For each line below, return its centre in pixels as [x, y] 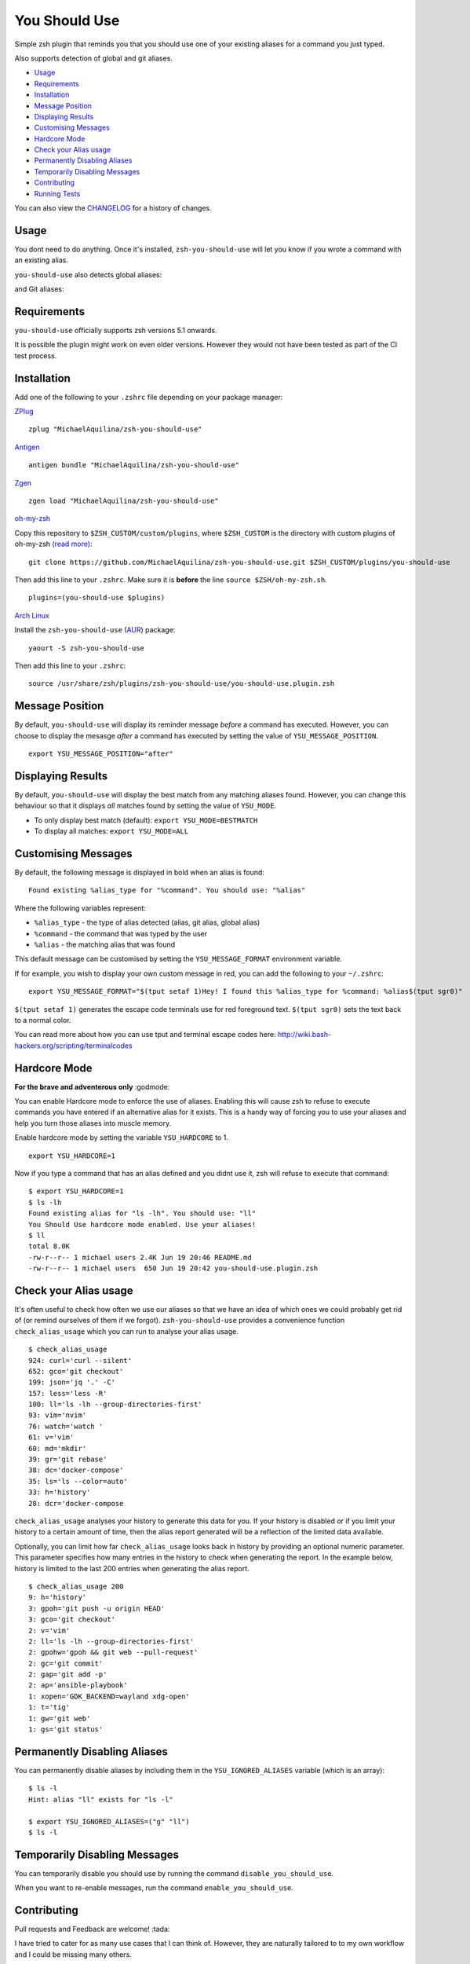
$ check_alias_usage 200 [76, 1586]
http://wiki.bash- [304, 1035]
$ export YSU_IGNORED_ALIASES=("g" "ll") [109, 1821]
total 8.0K [49, 1246]
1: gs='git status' [66, 1729]
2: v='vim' [49, 1631]
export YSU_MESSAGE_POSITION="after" [101, 754]
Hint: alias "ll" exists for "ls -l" [101, 1799]
